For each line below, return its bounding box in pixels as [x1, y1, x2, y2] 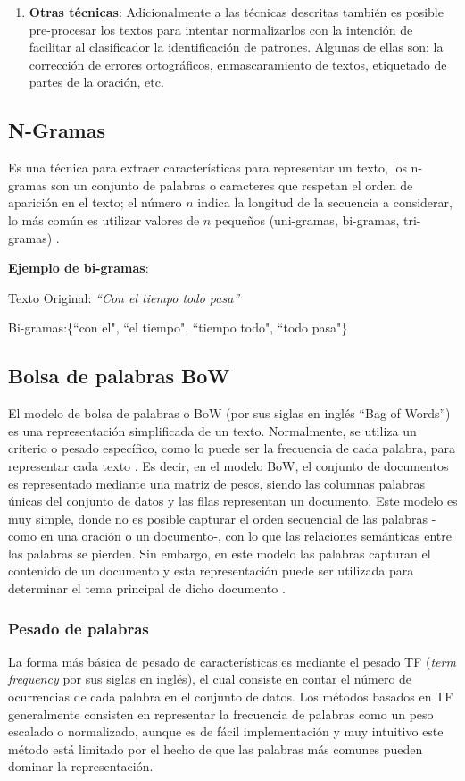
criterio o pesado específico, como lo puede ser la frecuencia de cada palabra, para [8, 439, 455, 458]
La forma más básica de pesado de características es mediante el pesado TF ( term [8, 651, 456, 670]
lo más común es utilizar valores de [8, 210, 200, 229]
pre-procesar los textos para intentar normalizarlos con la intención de [29, 20, 413, 38]
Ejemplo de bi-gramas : [8, 258, 149, 277]
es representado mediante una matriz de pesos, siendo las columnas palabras [8, 474, 426, 492]
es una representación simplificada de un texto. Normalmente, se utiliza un [8, 421, 417, 440]
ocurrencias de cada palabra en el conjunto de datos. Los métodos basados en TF [8, 687, 453, 706]
